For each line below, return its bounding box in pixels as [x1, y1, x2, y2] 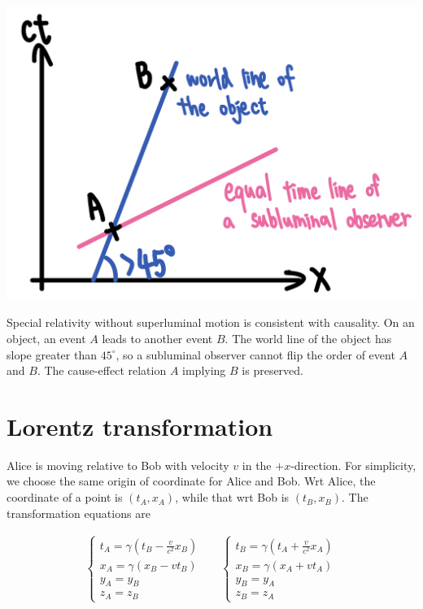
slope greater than [7, 346, 97, 363]
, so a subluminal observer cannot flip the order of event [116, 346, 395, 363]
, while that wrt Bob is [175, 489, 290, 506]
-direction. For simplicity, [290, 456, 416, 473]
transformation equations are [7, 504, 150, 521]
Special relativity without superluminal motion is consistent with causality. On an [7, 314, 415, 331]
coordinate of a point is [7, 489, 123, 506]
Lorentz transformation [7, 409, 273, 442]
